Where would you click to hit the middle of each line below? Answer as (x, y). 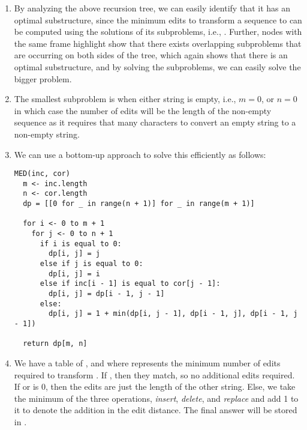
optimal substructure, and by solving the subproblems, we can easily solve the (157, 66)
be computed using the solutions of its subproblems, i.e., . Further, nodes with (158, 32)
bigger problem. (43, 78)
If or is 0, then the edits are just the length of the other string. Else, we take (155, 386)
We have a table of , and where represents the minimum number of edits (147, 362)
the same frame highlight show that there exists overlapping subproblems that (158, 43)
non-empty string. (47, 134)
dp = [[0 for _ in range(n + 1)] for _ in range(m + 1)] (139, 204)
